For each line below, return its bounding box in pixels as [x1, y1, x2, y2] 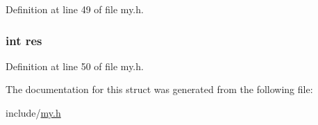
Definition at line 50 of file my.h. [6, 58, 144, 73]
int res [6, 31, 42, 49]
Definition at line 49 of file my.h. [6, 2, 144, 16]
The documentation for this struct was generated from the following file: [6, 82, 313, 97]
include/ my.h [6, 106, 61, 119]
